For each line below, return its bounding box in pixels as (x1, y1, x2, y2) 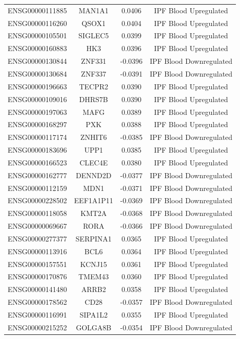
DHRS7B (79, 93, 108, 104)
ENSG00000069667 (8, 221, 67, 231)
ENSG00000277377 (8, 233, 67, 244)
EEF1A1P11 (74, 195, 114, 206)
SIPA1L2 (79, 309, 108, 320)
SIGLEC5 (78, 30, 109, 41)
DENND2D (76, 169, 112, 180)
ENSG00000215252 (8, 322, 67, 332)
